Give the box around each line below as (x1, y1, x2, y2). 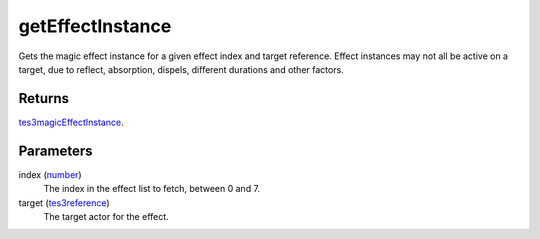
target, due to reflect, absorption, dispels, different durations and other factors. (18, 63, 344, 75)
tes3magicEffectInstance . (18, 116, 124, 128)
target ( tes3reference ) (18, 196, 110, 209)
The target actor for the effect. (43, 210, 169, 222)
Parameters (18, 142, 93, 159)
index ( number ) (18, 168, 82, 180)
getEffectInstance (18, 15, 172, 37)
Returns (18, 90, 70, 107)
